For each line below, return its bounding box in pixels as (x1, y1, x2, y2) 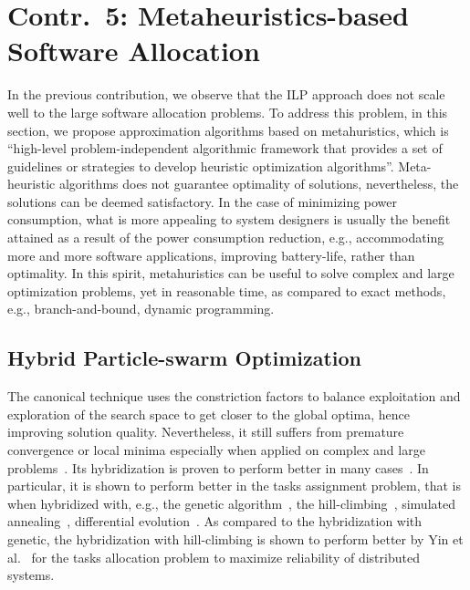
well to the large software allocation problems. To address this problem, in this (7, 102, 448, 121)
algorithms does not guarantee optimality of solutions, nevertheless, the (58, 174, 459, 193)
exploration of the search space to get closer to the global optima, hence (7, 404, 410, 423)
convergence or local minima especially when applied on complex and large (7, 440, 425, 460)
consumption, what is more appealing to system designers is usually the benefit (7, 210, 451, 229)
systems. (7, 565, 55, 585)
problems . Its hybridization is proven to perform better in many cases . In (7, 458, 429, 477)
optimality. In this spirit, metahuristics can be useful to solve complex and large (7, 264, 454, 283)
